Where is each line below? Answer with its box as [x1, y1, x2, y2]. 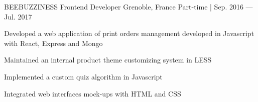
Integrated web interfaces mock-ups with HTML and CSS [4, 88, 181, 98]
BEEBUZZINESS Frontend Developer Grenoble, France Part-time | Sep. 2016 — [4, 1, 253, 11]
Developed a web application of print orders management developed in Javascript [4, 28, 254, 38]
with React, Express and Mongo [4, 37, 103, 48]
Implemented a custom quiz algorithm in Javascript [4, 71, 163, 81]
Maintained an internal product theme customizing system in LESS [4, 54, 212, 65]
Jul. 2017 [4, 11, 32, 21]
